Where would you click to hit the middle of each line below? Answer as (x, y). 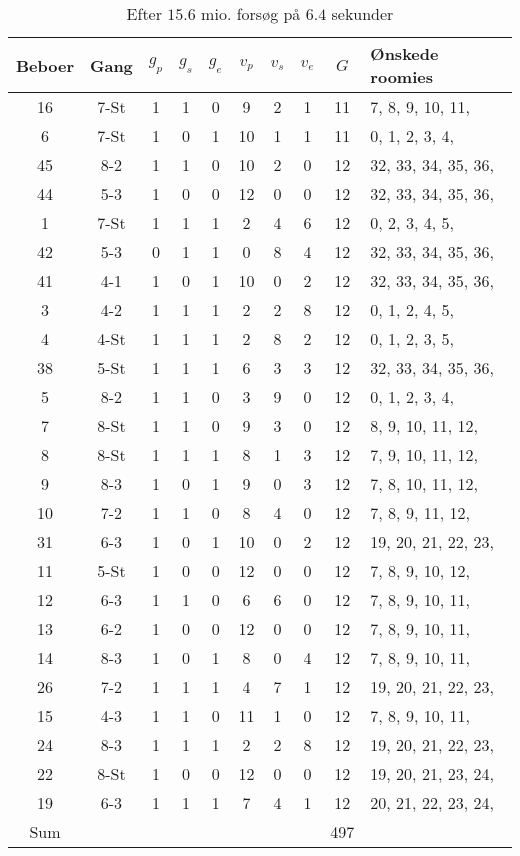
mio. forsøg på (251, 13)
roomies (401, 76)
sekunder (362, 13)
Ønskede (404, 53)
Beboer (45, 65)
